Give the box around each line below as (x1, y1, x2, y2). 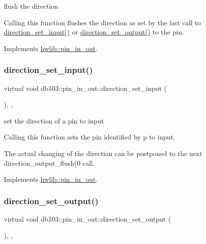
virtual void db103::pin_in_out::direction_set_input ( (4, 83, 167, 93)
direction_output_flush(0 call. (4, 157, 95, 168)
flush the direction (4, 1, 58, 11)
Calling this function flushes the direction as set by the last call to (4, 17, 201, 27)
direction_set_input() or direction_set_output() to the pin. (4, 27, 184, 37)
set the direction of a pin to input (4, 115, 104, 125)
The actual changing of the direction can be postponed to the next (4, 148, 203, 158)
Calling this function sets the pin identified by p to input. (4, 132, 175, 142)
